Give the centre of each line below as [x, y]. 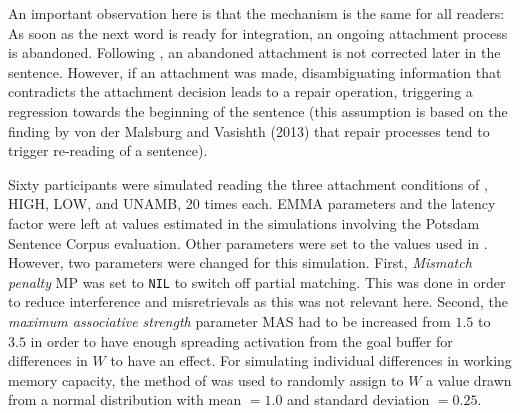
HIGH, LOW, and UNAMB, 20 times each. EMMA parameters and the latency [252, 203]
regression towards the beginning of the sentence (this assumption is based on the [258, 110]
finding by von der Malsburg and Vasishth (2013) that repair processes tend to [249, 130]
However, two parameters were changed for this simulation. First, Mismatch [240, 262]
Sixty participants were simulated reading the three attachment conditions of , [248, 183]
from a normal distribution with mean [125, 399]
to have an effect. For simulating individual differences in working [311, 360]
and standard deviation [358, 399]
